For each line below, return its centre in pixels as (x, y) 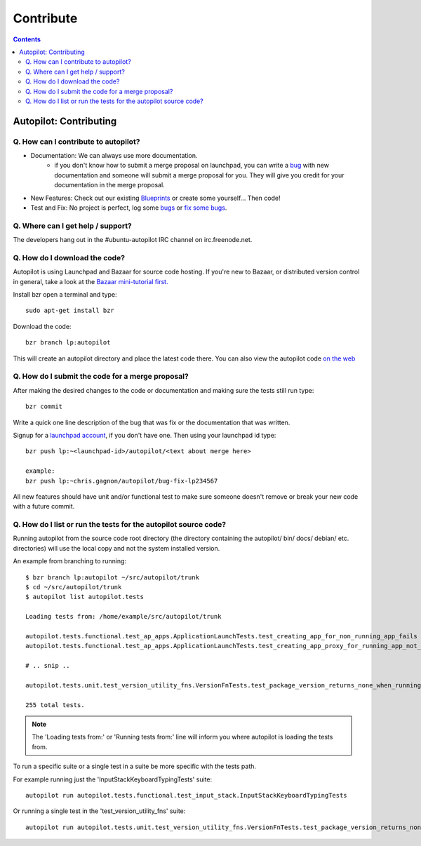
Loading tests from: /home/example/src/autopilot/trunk (123, 617)
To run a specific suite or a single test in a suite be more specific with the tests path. (134, 766)
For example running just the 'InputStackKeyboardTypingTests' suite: (113, 779)
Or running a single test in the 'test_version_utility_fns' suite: (99, 811)
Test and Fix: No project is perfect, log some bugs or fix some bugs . (129, 208)
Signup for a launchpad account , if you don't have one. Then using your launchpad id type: (145, 435)
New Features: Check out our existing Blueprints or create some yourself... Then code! (155, 198)
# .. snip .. (48, 666)
